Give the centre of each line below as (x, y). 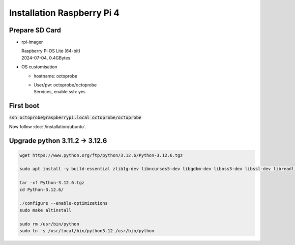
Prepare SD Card (35, 30)
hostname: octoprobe (56, 76)
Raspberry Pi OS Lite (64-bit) (51, 51)
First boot (24, 106)
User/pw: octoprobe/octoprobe (65, 85)
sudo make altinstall (45, 210)
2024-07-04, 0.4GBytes (46, 58)
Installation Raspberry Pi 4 (64, 13)
